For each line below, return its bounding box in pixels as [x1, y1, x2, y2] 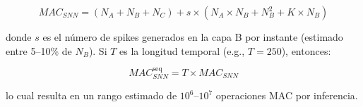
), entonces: [281, 43, 331, 58]
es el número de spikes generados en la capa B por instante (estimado [42, 30, 343, 44]
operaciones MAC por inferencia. [215, 88, 358, 103]
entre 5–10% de [6, 43, 72, 58]
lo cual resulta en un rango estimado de [6, 88, 177, 103]
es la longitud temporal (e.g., [119, 43, 245, 58]
